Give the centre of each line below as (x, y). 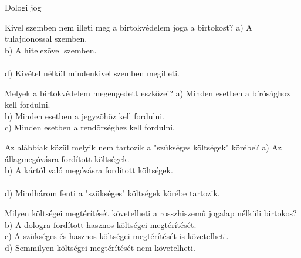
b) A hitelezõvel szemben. (51, 50)
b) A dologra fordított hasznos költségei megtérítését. (101, 224)
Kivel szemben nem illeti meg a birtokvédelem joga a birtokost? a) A (128, 27)
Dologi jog (23, 7)
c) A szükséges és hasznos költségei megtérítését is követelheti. (117, 236)
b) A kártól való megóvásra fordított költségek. (89, 170)
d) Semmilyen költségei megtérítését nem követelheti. (100, 247)
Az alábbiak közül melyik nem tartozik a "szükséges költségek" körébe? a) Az (143, 147)
